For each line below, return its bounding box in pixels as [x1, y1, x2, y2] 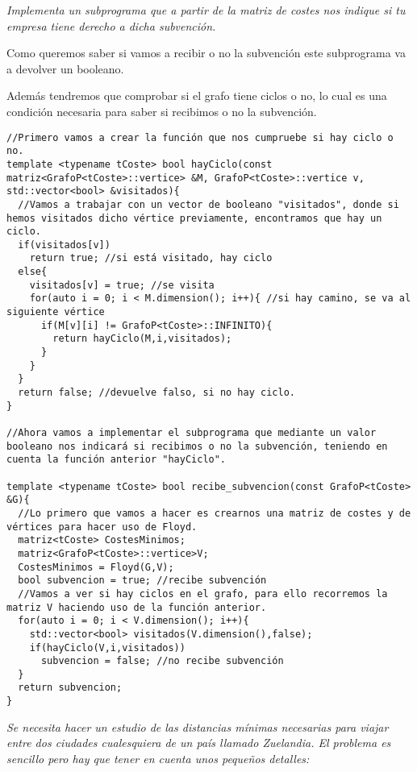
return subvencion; [18, 682, 123, 694]
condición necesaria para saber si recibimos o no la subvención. [6, 102, 317, 119]
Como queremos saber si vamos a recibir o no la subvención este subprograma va [6, 44, 406, 61]
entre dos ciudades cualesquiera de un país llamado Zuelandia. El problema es [6, 734, 391, 751]
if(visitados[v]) [18, 239, 111, 251]
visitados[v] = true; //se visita [29, 279, 215, 291]
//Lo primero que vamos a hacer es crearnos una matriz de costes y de [18, 507, 411, 519]
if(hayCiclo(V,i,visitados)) [29, 641, 186, 654]
